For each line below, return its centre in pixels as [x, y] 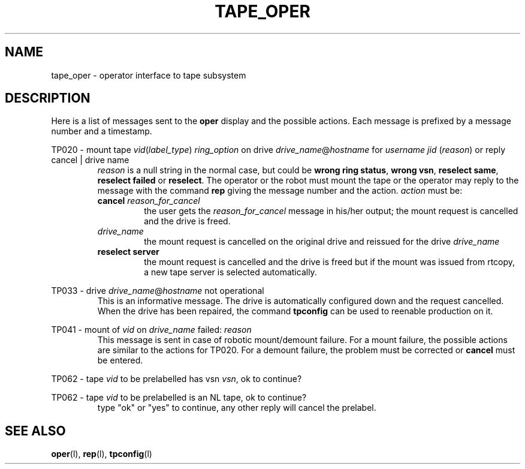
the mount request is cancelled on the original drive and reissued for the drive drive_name [322, 242]
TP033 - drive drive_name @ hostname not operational [158, 291]
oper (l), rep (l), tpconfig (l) [102, 454]
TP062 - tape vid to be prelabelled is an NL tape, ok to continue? [179, 398]
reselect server [128, 252]
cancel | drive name [90, 160]
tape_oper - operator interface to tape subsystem [149, 75]
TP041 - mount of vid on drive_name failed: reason [151, 330]
